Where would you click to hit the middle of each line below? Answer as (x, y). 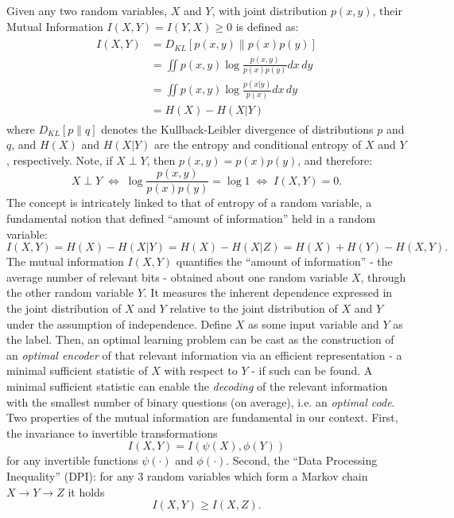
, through (383, 277)
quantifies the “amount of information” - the (284, 261)
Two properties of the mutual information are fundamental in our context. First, (202, 417)
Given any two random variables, (87, 10)
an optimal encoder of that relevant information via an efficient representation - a (204, 354)
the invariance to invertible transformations (112, 432)
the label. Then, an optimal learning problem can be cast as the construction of (200, 339)
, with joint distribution (270, 10)
